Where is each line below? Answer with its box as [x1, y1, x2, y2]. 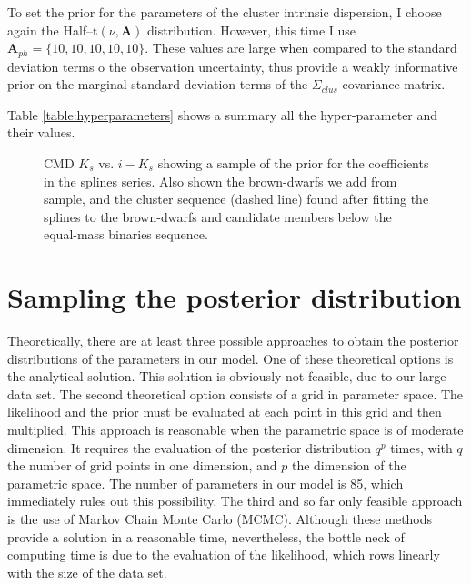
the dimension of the [291, 456, 406, 475]
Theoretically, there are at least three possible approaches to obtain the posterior [7, 331, 459, 350]
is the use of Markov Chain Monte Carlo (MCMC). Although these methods [7, 509, 433, 529]
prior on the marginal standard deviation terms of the [7, 75, 308, 94]
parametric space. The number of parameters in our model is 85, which [7, 473, 404, 492]
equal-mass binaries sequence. [44, 225, 208, 244]
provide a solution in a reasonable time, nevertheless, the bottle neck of [7, 527, 405, 546]
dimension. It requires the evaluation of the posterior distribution [7, 438, 371, 457]
